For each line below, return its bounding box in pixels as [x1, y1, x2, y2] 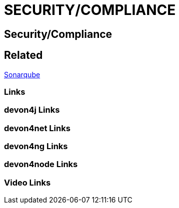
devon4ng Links [4, 141, 68, 152]
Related [4, 49, 43, 62]
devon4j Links [4, 105, 60, 115]
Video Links [4, 177, 51, 188]
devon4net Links [4, 123, 70, 133]
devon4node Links [4, 159, 78, 170]
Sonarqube [4, 70, 40, 79]
